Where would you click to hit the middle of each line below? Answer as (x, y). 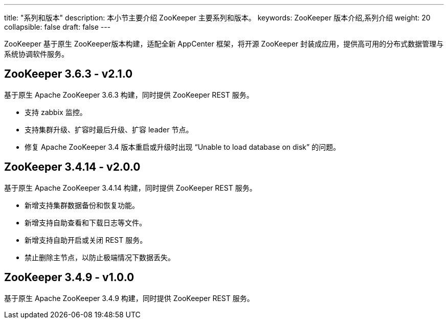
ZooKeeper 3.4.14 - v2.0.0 (72, 167)
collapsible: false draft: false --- (58, 27)
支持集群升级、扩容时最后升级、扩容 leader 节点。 (109, 129)
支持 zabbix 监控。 (56, 112)
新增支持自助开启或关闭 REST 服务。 (86, 240)
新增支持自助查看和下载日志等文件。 (85, 222)
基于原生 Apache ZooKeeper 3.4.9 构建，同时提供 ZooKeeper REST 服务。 (129, 298)
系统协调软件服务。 (36, 54)
